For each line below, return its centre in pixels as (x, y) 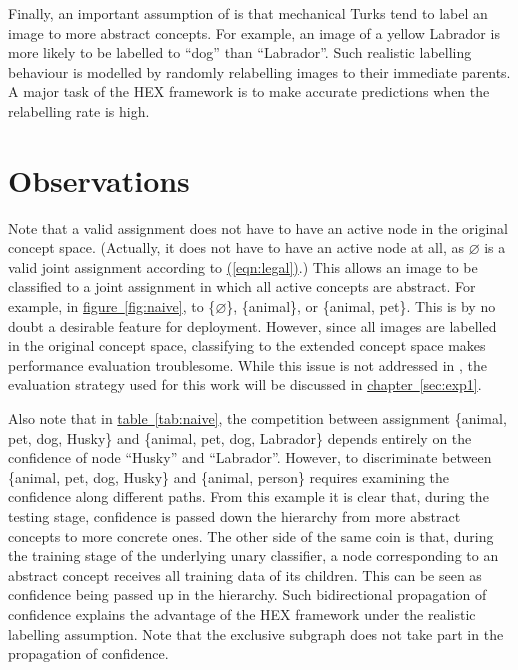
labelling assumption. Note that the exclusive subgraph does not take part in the (256, 633)
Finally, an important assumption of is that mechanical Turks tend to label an (248, 13)
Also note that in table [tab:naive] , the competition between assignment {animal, (257, 418)
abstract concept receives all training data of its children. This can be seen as (245, 574)
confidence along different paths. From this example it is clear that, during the (248, 496)
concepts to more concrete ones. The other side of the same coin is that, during (251, 535)
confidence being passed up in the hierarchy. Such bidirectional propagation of (247, 594)
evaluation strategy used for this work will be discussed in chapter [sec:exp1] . (245, 384)
